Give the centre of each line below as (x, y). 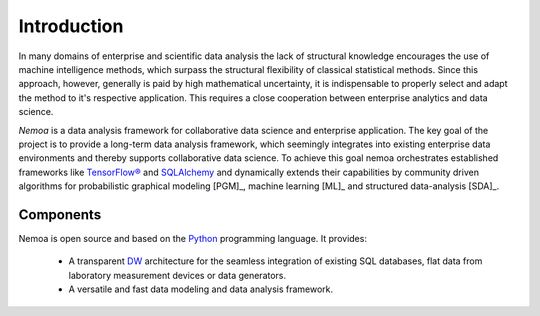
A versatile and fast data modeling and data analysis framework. (201, 289)
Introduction (71, 26)
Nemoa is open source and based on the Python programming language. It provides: (192, 238)
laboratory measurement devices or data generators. (177, 275)
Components (60, 214)
